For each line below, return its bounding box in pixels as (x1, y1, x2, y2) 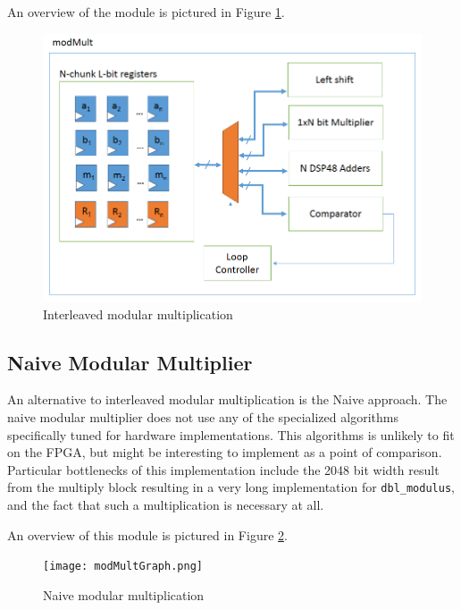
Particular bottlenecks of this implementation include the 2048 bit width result (7, 460, 440, 479)
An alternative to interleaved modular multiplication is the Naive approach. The (7, 390, 448, 409)
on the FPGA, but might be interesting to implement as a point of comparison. (7, 443, 442, 462)
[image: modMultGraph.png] (43, 560, 203, 573)
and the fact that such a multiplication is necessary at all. (7, 496, 324, 514)
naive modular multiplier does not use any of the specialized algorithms (7, 408, 398, 427)
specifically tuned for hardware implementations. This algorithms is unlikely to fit (7, 425, 455, 444)
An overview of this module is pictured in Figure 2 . (7, 525, 288, 544)
